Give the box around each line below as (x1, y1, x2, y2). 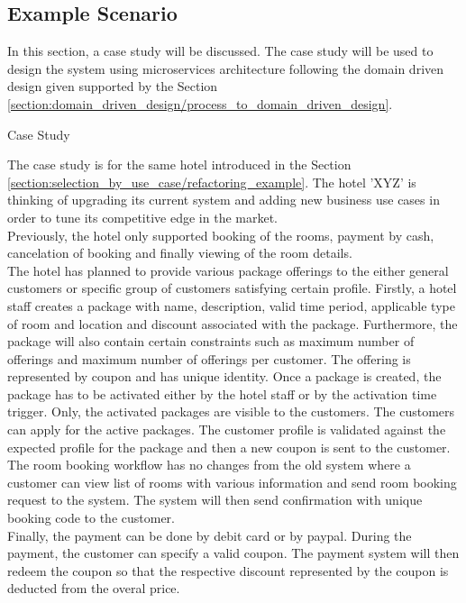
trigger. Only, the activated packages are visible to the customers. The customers (7, 402, 455, 421)
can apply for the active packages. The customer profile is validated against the (7, 420, 446, 439)
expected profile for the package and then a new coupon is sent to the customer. (7, 437, 451, 456)
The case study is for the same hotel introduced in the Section (7, 155, 352, 174)
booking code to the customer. (7, 508, 176, 527)
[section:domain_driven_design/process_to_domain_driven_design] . (7, 94, 393, 113)
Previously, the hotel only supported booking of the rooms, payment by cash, (7, 225, 434, 244)
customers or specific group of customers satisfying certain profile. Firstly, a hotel (7, 279, 457, 297)
